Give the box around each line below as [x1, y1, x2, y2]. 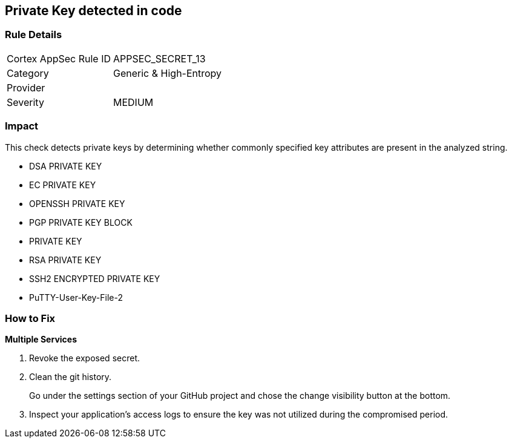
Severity [7, 96, 44, 108]
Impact [5, 120, 39, 133]
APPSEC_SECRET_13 [113, 52, 206, 65]
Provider [7, 81, 45, 94]
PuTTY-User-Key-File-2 [29, 292, 123, 303]
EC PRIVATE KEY [29, 179, 96, 190]
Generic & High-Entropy [113, 67, 222, 79]
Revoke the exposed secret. [29, 353, 140, 364]
